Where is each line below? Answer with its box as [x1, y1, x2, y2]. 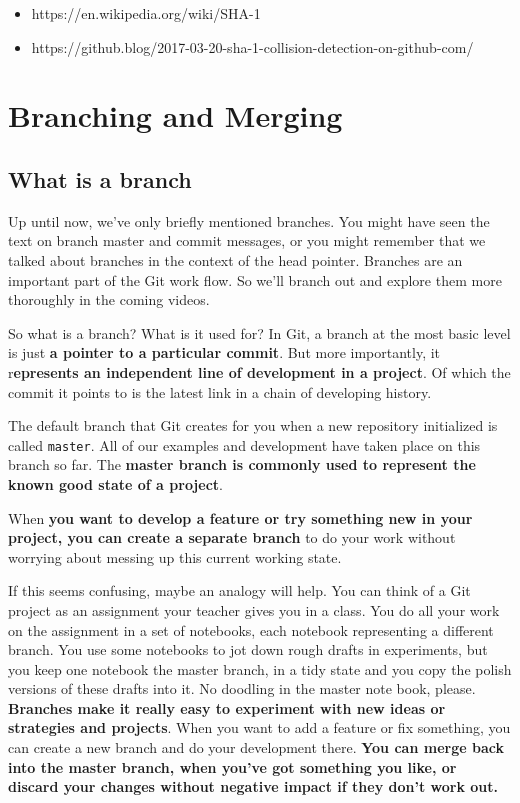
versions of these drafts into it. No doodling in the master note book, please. [8, 678, 476, 699]
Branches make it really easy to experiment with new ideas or [8, 697, 446, 718]
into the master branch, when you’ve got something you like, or [8, 756, 457, 777]
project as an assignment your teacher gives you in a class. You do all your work [8, 599, 500, 620]
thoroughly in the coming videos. [8, 289, 210, 310]
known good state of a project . [8, 473, 223, 494]
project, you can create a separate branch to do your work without [8, 527, 456, 548]
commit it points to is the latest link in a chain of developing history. [8, 381, 432, 402]
